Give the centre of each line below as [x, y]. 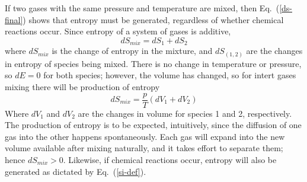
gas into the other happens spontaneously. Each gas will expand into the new [145, 136]
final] [14, 19]
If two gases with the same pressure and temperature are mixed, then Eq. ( [142, 8]
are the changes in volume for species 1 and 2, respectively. [185, 113]
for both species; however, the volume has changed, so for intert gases [170, 75]
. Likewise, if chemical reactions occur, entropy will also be [170, 159]
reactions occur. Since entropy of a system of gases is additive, [118, 31]
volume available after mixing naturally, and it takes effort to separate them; [144, 148]
